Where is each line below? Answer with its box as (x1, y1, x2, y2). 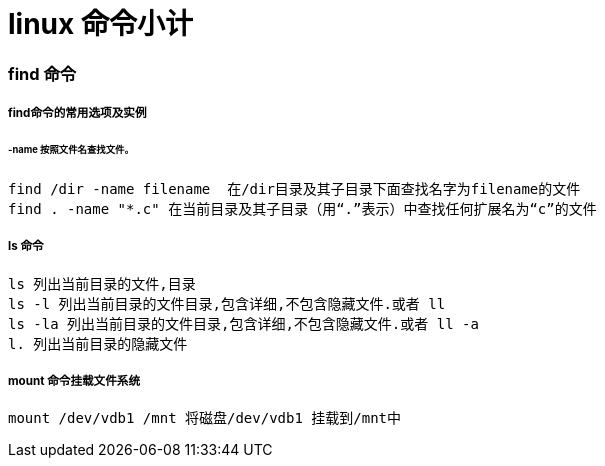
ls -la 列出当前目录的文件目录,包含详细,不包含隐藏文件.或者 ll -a (8, 315, 479, 332)
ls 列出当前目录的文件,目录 (8, 275, 196, 292)
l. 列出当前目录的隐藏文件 (8, 335, 188, 352)
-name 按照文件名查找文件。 (8, 143, 134, 155)
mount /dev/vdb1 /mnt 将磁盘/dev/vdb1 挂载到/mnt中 (8, 410, 402, 427)
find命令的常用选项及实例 (8, 106, 147, 121)
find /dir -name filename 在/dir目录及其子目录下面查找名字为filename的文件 (8, 180, 581, 197)
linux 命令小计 (8, 7, 193, 41)
